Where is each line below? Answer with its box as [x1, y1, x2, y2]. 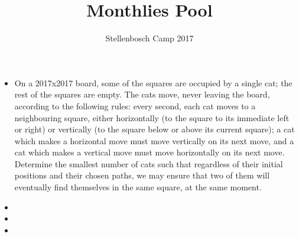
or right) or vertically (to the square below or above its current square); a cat [14, 123, 295, 135]
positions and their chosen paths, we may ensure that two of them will [14, 169, 270, 181]
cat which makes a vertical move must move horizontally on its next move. [14, 146, 285, 158]
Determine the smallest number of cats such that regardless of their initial [14, 157, 283, 170]
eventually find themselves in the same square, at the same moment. [14, 181, 262, 193]
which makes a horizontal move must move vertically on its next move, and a [14, 134, 294, 147]
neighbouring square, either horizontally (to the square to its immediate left [14, 111, 290, 124]
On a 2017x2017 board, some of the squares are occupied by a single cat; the [14, 76, 292, 89]
